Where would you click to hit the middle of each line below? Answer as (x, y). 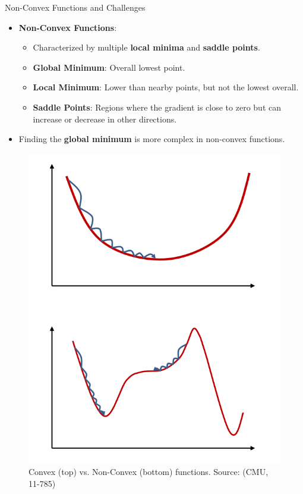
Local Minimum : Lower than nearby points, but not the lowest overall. (166, 87)
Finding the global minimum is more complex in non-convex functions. (152, 139)
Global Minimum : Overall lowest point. (109, 67)
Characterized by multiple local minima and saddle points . (146, 47)
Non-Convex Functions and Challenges (75, 7)
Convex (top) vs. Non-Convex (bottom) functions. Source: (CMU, (149, 472)
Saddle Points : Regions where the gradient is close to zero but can (157, 107)
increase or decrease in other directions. (105, 119)
